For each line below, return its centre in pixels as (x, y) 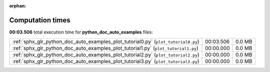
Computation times (40, 20)
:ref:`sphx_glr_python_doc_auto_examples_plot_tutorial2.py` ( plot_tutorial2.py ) (106, 55)
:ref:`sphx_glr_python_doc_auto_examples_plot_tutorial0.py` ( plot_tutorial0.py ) (106, 41)
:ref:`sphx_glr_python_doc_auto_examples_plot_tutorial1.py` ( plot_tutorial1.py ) (105, 48)
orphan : (18, 6)
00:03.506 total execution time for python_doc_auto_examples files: (81, 32)
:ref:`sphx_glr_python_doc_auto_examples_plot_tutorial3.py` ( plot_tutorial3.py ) (106, 61)
